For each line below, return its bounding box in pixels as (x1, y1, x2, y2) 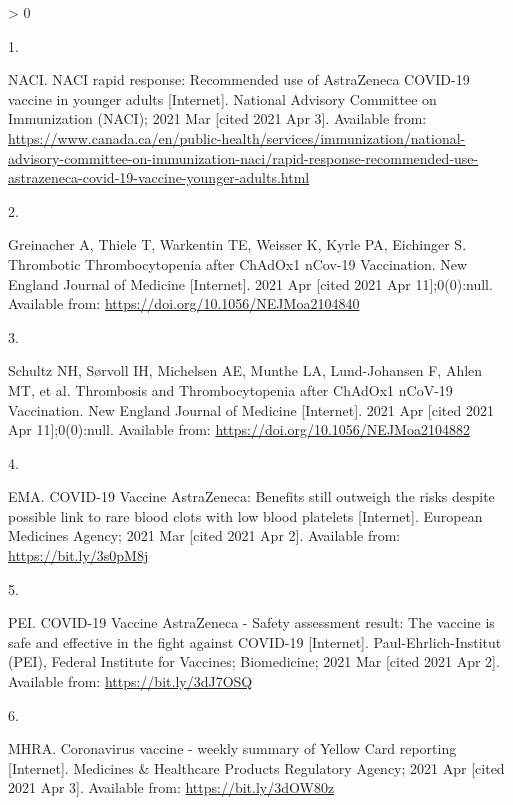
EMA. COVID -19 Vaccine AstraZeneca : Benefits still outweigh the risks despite (8, 486, 495, 507)
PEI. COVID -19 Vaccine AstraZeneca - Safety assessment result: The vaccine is (8, 612, 495, 633)
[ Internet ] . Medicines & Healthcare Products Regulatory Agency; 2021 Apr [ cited (8, 757, 505, 778)
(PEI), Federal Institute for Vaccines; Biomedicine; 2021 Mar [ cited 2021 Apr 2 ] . (8, 651, 500, 672)
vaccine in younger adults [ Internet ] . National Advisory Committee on (8, 88, 437, 109)
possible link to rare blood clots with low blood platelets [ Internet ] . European (8, 505, 483, 526)
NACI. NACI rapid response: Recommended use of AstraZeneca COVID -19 (8, 69, 470, 90)
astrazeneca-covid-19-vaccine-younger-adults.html (8, 167, 310, 188)
